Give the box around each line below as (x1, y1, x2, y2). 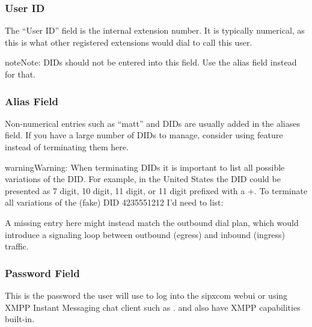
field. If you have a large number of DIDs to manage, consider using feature (5, 129, 283, 141)
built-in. (5, 313, 35, 325)
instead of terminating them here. (5, 141, 129, 153)
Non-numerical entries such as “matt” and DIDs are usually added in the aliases (5, 117, 301, 129)
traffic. (5, 240, 29, 252)
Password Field (5, 265, 80, 280)
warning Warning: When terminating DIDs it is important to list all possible (5, 160, 285, 173)
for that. (5, 68, 36, 80)
